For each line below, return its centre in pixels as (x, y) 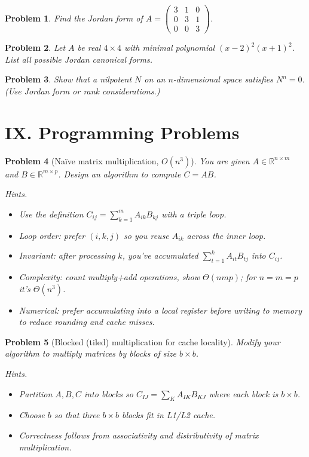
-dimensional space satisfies (223, 79)
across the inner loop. (226, 235)
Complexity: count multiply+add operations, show (109, 277)
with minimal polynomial (169, 47)
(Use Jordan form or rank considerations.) (82, 91)
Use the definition (51, 214)
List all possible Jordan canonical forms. (79, 59)
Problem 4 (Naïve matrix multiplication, (82, 160)
